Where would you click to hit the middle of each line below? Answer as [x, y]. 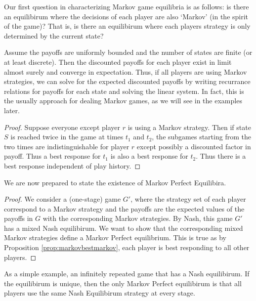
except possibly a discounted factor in [194, 146]
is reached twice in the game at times [67, 137]
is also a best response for [149, 156]
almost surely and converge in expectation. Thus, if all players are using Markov [126, 71]
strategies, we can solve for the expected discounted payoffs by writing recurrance [127, 81]
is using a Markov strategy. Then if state [189, 127]
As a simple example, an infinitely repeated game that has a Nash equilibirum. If [127, 274]
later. [12, 110]
